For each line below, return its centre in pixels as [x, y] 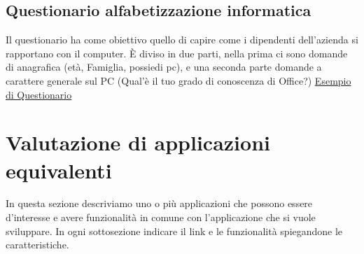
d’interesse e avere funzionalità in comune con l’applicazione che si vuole [161, 217]
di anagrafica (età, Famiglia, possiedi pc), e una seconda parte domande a [164, 67]
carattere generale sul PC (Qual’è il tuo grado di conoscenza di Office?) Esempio [178, 80]
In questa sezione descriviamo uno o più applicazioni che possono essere [159, 203]
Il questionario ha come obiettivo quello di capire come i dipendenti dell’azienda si [182, 40]
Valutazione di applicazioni [138, 142]
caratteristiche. [37, 245]
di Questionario [39, 94]
